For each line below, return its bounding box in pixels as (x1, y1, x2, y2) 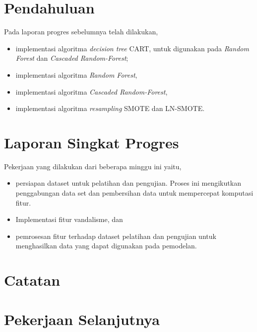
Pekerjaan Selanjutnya (4, 309, 160, 329)
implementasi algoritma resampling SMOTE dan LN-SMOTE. (15, 103, 205, 113)
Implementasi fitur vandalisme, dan (15, 214, 123, 224)
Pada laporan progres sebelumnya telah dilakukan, (4, 26, 158, 37)
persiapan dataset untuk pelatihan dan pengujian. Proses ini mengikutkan (15, 178, 241, 188)
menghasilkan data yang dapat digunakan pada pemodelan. (15, 240, 197, 251)
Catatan (4, 270, 61, 290)
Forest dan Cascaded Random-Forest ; (15, 53, 128, 63)
